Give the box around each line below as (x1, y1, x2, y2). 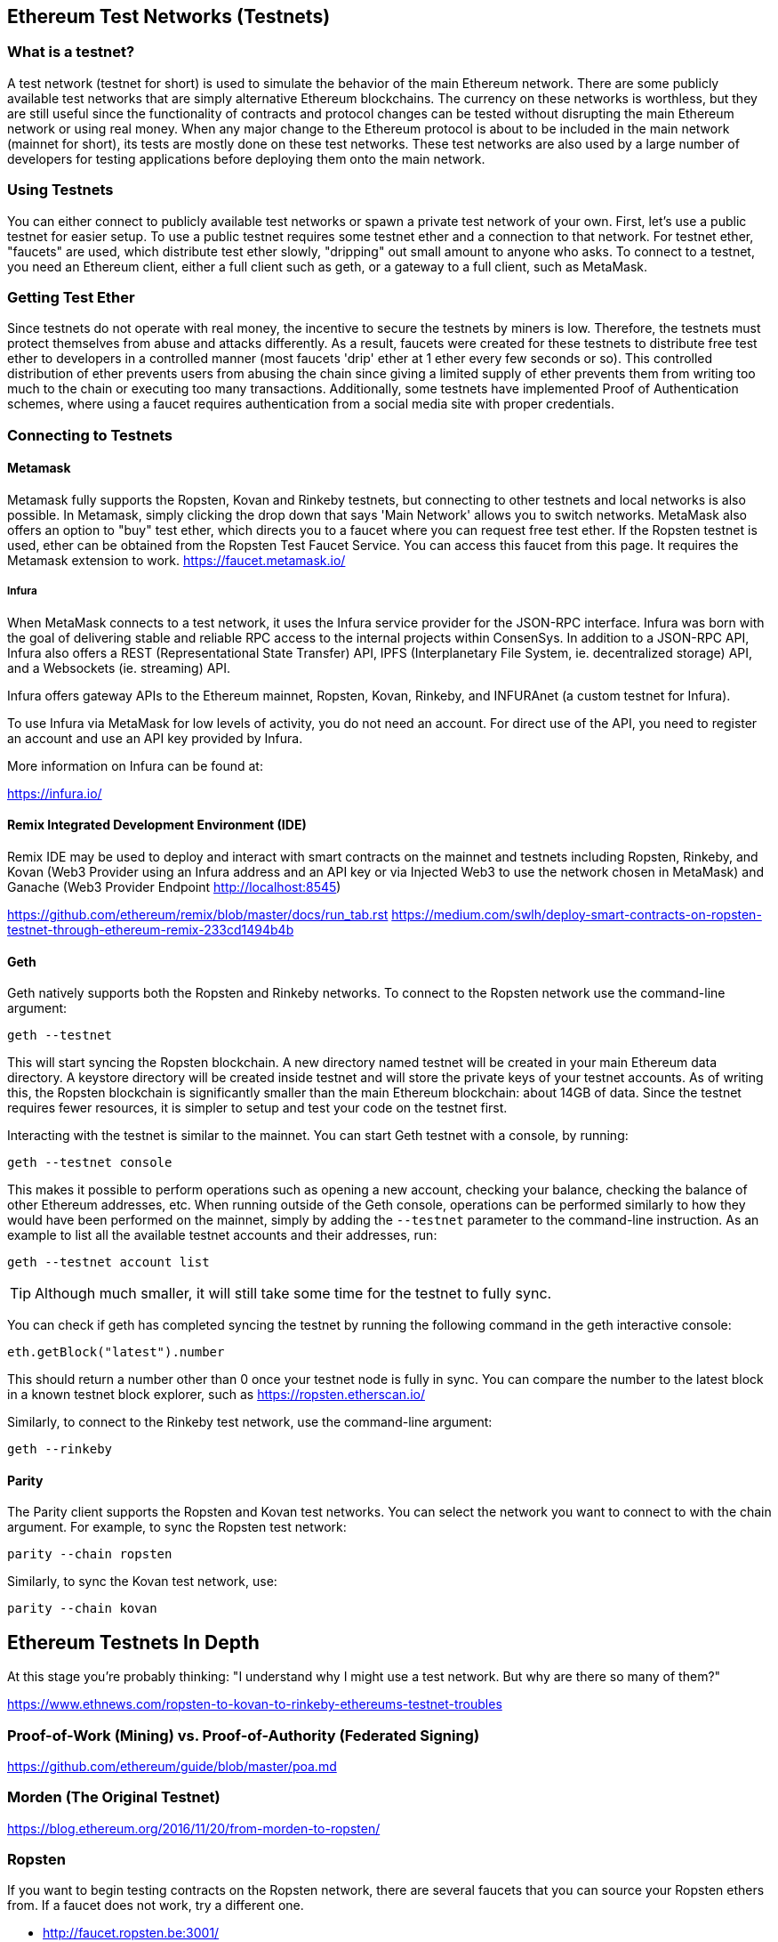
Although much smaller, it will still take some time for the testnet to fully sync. (35, 1284, 552, 1303)
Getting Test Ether (7, 287, 135, 306)
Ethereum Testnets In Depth (7, 1630, 260, 1654)
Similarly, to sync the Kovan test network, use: (7, 1574, 277, 1590)
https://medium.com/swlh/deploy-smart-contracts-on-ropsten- (391, 906, 762, 922)
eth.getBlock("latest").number (7, 1345, 225, 1360)
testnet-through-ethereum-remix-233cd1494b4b (7, 921, 294, 937)
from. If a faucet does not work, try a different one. (7, 1897, 304, 1914)
